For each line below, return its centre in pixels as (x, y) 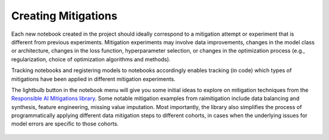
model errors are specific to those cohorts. (65, 124)
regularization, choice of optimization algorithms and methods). (91, 59)
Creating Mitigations (64, 16)
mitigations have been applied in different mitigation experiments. (94, 79)
